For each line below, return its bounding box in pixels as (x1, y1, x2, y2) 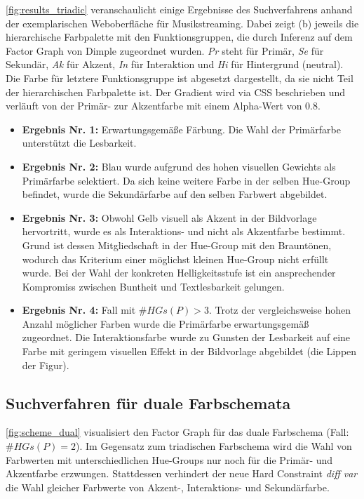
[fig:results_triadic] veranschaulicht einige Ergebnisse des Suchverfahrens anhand (6, 2, 353, 16)
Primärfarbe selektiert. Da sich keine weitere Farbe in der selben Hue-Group (22, 173, 351, 187)
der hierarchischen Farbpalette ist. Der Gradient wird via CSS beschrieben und (6, 84, 346, 99)
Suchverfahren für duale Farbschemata (6, 392, 291, 413)
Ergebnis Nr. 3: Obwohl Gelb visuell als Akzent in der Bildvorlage (22, 210, 317, 225)
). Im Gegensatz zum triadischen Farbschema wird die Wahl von (76, 439, 352, 453)
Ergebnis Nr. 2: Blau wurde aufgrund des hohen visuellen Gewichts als (22, 159, 336, 173)
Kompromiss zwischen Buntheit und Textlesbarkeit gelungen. (22, 279, 285, 293)
